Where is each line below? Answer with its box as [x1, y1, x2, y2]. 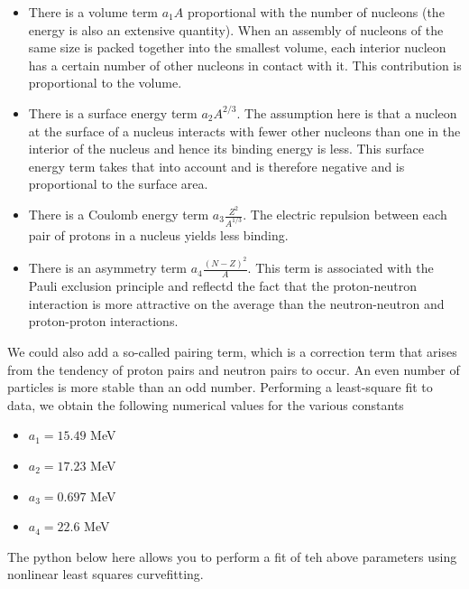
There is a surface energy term [28, 103, 198, 122]
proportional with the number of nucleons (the [187, 3, 445, 21]
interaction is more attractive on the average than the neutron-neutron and [28, 294, 445, 313]
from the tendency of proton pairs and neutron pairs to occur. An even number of [7, 360, 460, 379]
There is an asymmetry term [28, 258, 188, 277]
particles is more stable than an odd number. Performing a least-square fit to [7, 378, 433, 397]
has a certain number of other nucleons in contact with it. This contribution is [28, 55, 462, 74]
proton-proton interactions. [28, 312, 179, 331]
